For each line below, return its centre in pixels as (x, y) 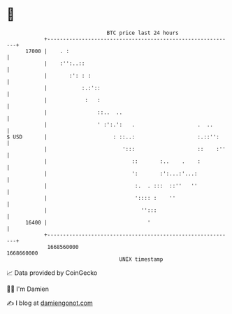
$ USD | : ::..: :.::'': (113, 137)
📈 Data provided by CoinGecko (52, 273)
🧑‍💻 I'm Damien (28, 289)
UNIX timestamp (141, 259)
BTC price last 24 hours (143, 33)
